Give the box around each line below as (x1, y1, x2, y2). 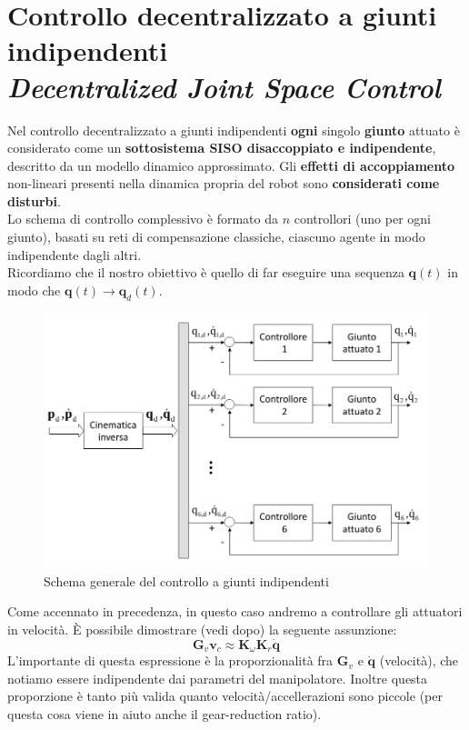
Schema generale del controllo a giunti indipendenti (44, 571, 329, 590)
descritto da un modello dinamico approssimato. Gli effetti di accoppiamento (7, 155, 455, 175)
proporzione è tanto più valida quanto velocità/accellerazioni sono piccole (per (7, 686, 443, 705)
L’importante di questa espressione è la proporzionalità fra (7, 651, 334, 670)
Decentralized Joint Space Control (7, 67, 441, 105)
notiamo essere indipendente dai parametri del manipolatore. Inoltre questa (7, 668, 428, 687)
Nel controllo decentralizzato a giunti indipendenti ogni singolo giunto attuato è (7, 120, 460, 139)
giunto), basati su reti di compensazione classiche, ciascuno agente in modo (7, 227, 425, 246)
